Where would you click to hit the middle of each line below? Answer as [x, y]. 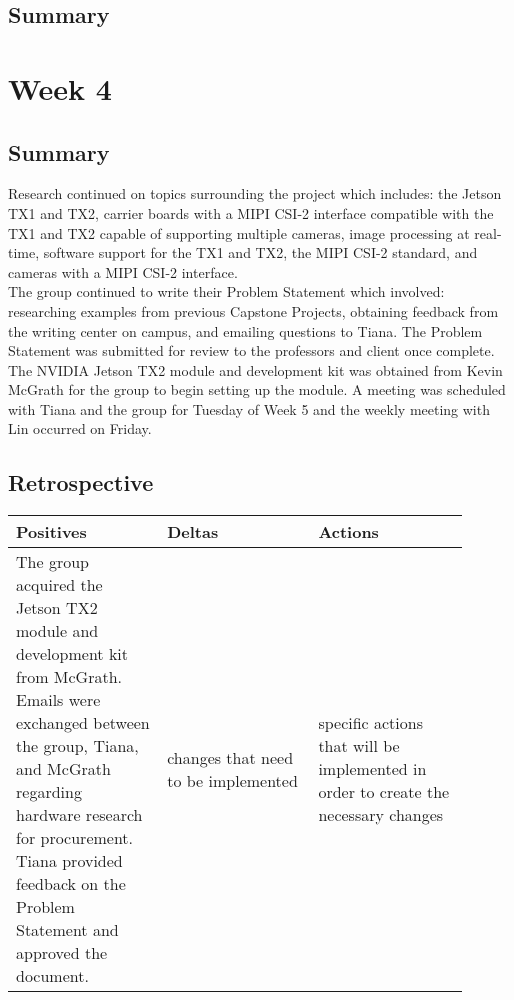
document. [52, 976]
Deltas [193, 532]
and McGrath [63, 769]
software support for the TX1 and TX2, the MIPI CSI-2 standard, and [260, 252]
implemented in [372, 769]
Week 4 [60, 87]
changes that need [230, 757]
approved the [62, 953]
